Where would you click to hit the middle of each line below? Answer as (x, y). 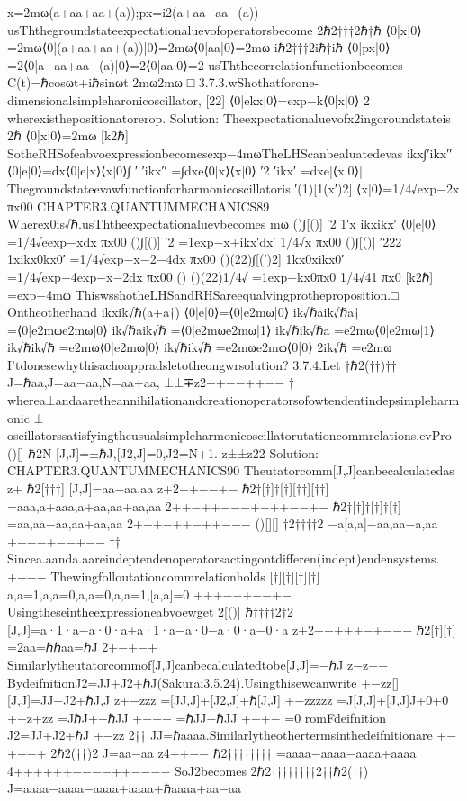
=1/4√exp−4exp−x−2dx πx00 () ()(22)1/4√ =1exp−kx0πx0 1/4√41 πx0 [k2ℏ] (220, 276)
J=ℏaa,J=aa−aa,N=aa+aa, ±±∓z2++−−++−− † (151, 382)
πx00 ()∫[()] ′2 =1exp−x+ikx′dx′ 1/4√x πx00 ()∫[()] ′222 (251, 241)
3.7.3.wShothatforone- (259, 82)
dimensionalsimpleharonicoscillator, (104, 99)
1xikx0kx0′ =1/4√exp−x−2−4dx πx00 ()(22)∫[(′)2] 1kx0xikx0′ (176, 259)
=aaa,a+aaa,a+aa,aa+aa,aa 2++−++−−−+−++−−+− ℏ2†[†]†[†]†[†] (204, 505)
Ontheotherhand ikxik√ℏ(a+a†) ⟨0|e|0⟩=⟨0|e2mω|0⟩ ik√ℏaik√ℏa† (184, 312)
